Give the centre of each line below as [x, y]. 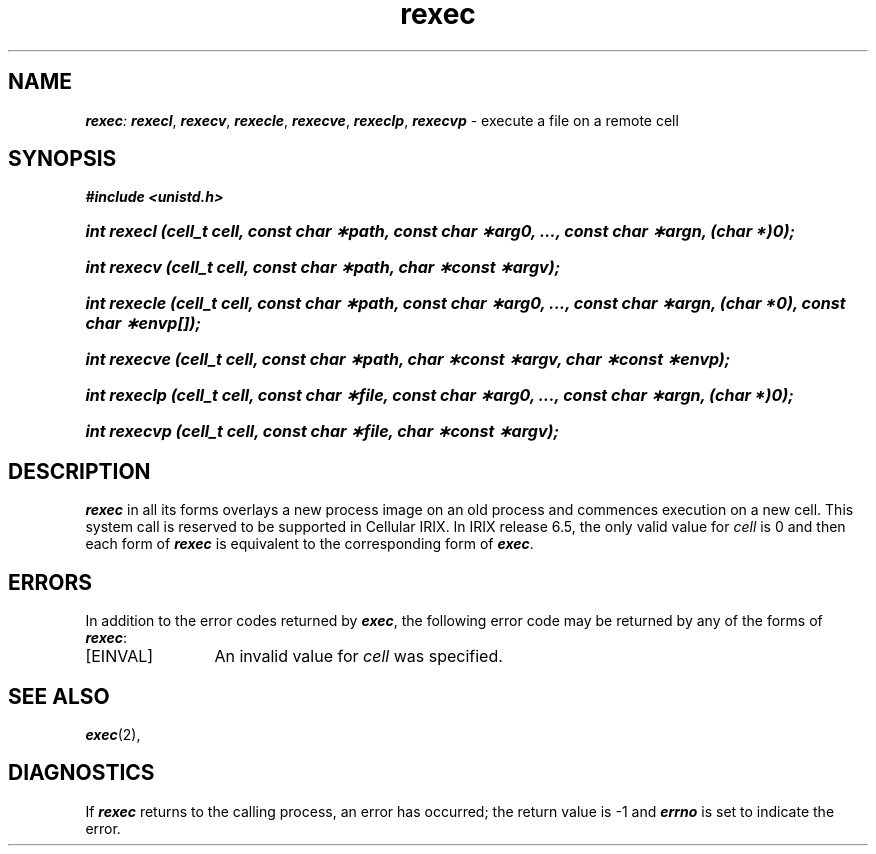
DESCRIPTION [79, 471]
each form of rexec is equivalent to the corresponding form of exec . [309, 544]
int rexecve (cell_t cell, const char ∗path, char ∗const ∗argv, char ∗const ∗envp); [408, 359]
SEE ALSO [59, 696]
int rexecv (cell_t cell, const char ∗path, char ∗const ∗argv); [323, 267]
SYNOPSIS [62, 159]
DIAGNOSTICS [81, 773]
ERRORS [50, 582]
